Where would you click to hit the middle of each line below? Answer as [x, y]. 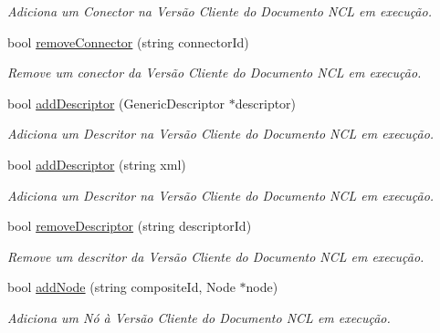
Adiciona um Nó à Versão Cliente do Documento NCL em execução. [199, 317]
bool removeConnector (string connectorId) [128, 42]
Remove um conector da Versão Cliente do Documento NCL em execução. [215, 73]
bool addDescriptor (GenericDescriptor [116, 103]
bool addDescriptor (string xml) [97, 164]
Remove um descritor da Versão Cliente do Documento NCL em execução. [216, 256]
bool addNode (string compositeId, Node [121, 287]
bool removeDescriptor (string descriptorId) [130, 226]
